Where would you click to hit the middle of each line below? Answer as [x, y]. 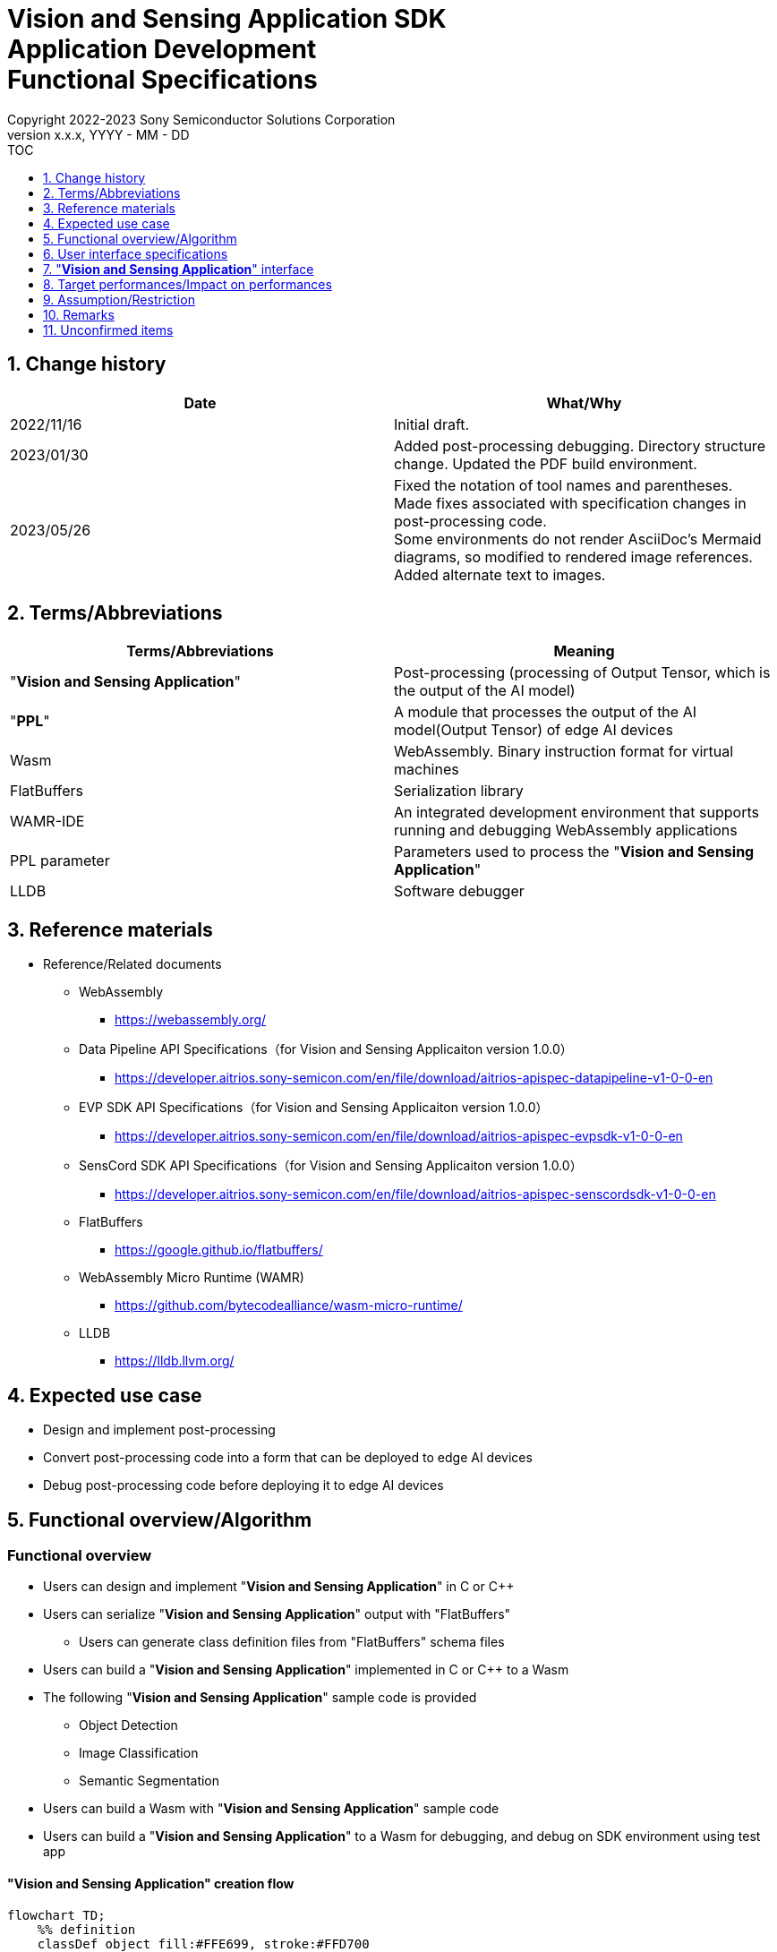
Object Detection [128, 1725]
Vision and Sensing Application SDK [227, 19]
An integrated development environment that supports [576, 813]
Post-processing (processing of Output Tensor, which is [582, 673]
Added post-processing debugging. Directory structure [580, 445]
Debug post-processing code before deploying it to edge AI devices [243, 1485]
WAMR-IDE [47, 822]
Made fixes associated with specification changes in [570, 503]
